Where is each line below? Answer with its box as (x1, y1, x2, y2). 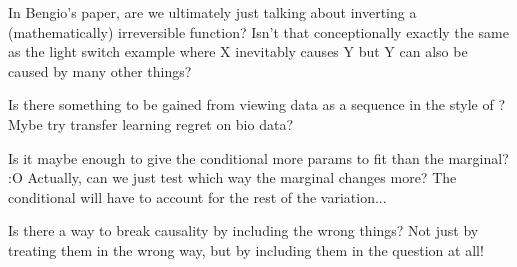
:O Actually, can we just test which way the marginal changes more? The (8, 167, 457, 188)
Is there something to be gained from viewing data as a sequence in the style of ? (8, 94, 506, 115)
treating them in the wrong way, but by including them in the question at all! (8, 239, 484, 260)
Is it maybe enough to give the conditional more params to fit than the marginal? (8, 147, 509, 168)
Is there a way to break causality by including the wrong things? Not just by (8, 220, 479, 241)
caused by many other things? (8, 60, 192, 81)
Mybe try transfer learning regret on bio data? (8, 113, 294, 134)
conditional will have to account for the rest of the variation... (8, 186, 387, 207)
